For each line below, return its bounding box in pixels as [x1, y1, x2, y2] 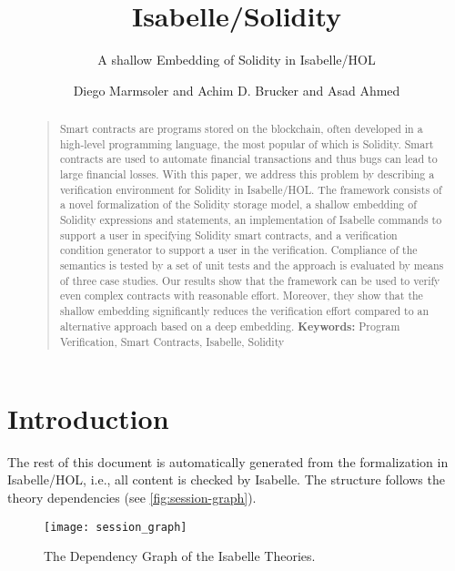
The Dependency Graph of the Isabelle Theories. [44, 546, 316, 566]
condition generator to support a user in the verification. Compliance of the [59, 242, 418, 258]
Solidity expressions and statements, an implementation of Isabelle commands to [59, 212, 442, 228]
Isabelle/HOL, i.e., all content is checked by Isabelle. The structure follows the [7, 470, 445, 489]
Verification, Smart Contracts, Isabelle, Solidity [59, 334, 285, 350]
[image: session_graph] [44, 520, 187, 534]
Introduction [7, 399, 169, 436]
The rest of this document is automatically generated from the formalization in [7, 452, 449, 471]
